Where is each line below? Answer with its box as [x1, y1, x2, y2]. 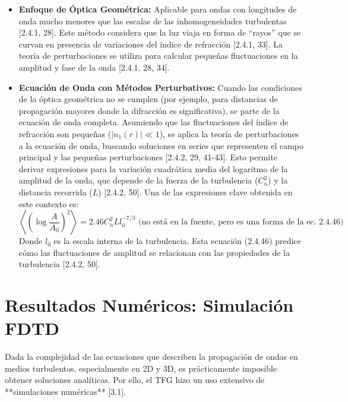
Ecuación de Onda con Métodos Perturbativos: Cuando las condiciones [18, 81, 302, 93]
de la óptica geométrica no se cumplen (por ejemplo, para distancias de [18, 93, 278, 105]
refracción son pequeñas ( [18, 127, 112, 140]
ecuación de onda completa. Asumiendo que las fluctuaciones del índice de [18, 116, 289, 128]
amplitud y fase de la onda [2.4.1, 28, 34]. [18, 61, 170, 73]
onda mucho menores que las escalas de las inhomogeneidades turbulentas [18, 14, 287, 27]
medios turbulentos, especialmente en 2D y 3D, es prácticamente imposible [5, 362, 277, 374]
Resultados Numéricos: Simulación [5, 293, 294, 317]
